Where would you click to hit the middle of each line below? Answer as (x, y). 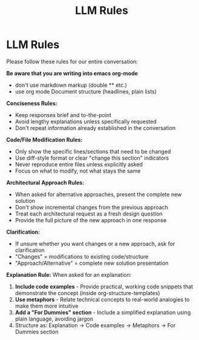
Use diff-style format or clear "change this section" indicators (92, 158)
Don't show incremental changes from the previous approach (91, 207)
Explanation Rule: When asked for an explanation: (69, 274)
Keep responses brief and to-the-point (63, 115)
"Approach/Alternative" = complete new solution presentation (92, 263)
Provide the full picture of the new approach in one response (91, 220)
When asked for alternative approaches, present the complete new (98, 194)
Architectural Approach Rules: (45, 182)
